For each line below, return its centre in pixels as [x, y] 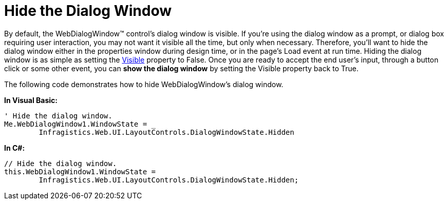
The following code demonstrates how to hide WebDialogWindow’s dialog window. [144, 84]
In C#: [15, 148]
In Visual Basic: [31, 100]
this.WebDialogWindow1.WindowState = [80, 171]
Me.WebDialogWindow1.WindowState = [76, 124]
